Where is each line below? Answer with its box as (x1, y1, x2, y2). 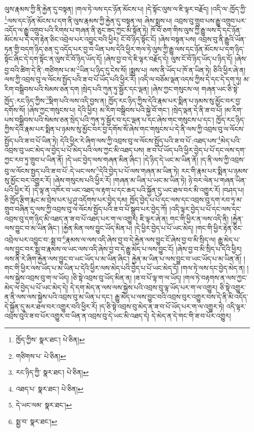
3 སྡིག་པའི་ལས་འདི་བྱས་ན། (46, 94, 106, 105)
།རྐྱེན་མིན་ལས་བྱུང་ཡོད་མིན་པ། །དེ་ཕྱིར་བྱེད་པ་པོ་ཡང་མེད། (61, 223, 194, 233)
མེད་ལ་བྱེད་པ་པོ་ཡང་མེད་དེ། (4, 282, 68, 292)
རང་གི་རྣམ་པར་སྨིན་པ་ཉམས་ (181, 165, 249, 176)
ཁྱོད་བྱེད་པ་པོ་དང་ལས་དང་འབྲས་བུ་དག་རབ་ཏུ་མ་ (130, 194, 243, 204)
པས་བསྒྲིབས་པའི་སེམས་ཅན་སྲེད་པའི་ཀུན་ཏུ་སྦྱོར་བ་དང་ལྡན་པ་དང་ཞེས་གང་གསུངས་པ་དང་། (4, 114, 214, 124)
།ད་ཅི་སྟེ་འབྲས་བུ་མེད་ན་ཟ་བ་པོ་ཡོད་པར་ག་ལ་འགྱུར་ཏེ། (99, 301, 224, 311)
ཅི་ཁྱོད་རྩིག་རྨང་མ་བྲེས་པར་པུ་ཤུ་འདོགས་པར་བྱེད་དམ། (4, 194, 128, 204)
